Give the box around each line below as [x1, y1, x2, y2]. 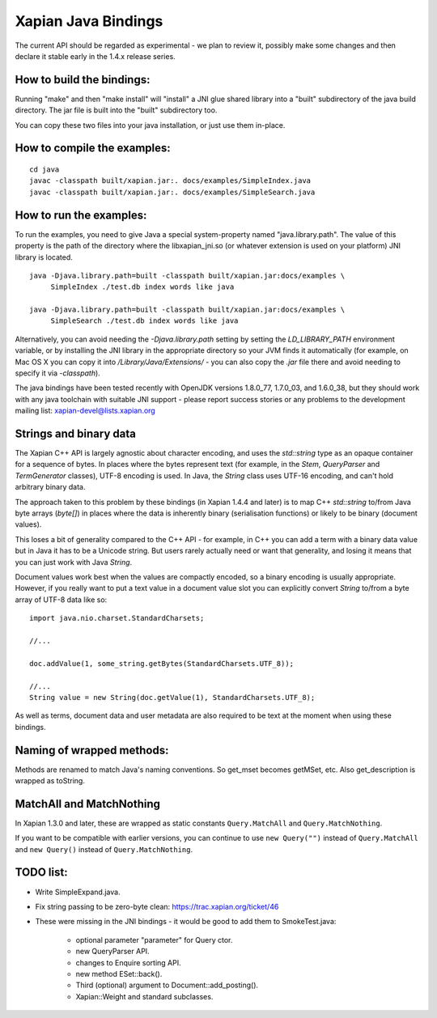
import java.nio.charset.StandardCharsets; [29, 613, 205, 623]
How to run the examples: [15, 208, 147, 222]
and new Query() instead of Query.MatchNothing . [15, 844, 193, 854]
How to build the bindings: [15, 73, 151, 87]
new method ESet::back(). [75, 969, 163, 978]
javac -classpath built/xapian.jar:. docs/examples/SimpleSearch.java [29, 187, 316, 197]
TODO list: [15, 866, 68, 880]
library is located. [15, 252, 73, 262]
